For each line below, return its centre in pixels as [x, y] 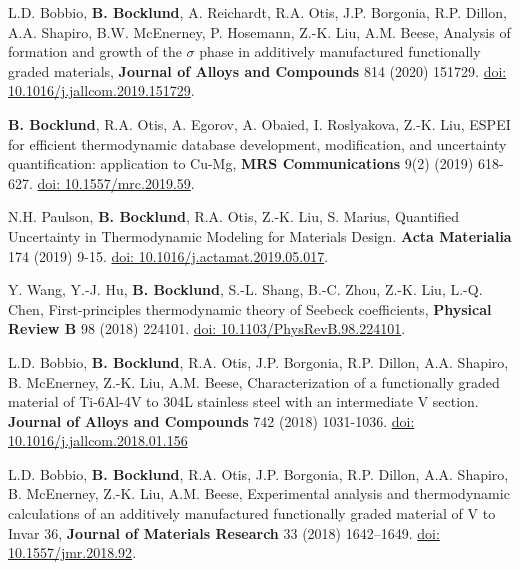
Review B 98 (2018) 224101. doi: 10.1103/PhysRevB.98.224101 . [207, 328]
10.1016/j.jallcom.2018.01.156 [98, 440]
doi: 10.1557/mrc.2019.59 [114, 182]
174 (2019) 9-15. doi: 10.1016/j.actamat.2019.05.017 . [168, 255]
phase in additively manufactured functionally [340, 51]
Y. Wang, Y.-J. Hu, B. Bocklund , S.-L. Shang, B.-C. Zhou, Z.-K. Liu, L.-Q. [245, 289]
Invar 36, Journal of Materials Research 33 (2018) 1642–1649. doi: [224, 532]
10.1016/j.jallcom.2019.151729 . [101, 90]
